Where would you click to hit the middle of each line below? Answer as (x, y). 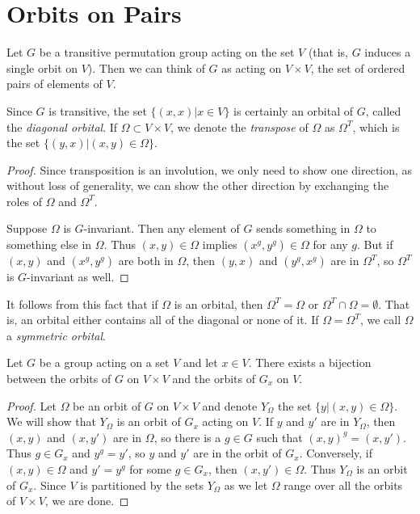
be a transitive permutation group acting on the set (167, 52)
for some (151, 469)
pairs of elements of (55, 84)
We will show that (51, 421)
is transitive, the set (98, 110)
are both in (146, 261)
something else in (49, 244)
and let (200, 362)
